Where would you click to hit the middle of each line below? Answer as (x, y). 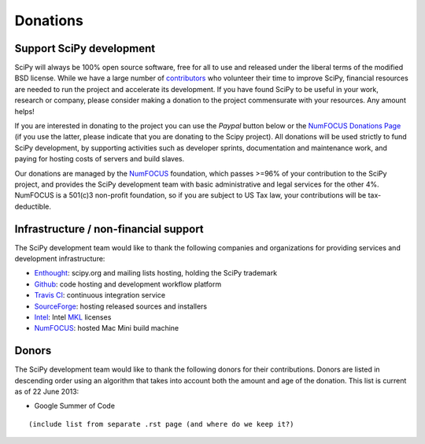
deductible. (33, 206)
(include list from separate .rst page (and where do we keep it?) (161, 424)
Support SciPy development (85, 48)
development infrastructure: (60, 259)
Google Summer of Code (75, 406)
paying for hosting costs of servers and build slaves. (100, 159)
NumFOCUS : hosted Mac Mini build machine (107, 328)
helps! (24, 111)
